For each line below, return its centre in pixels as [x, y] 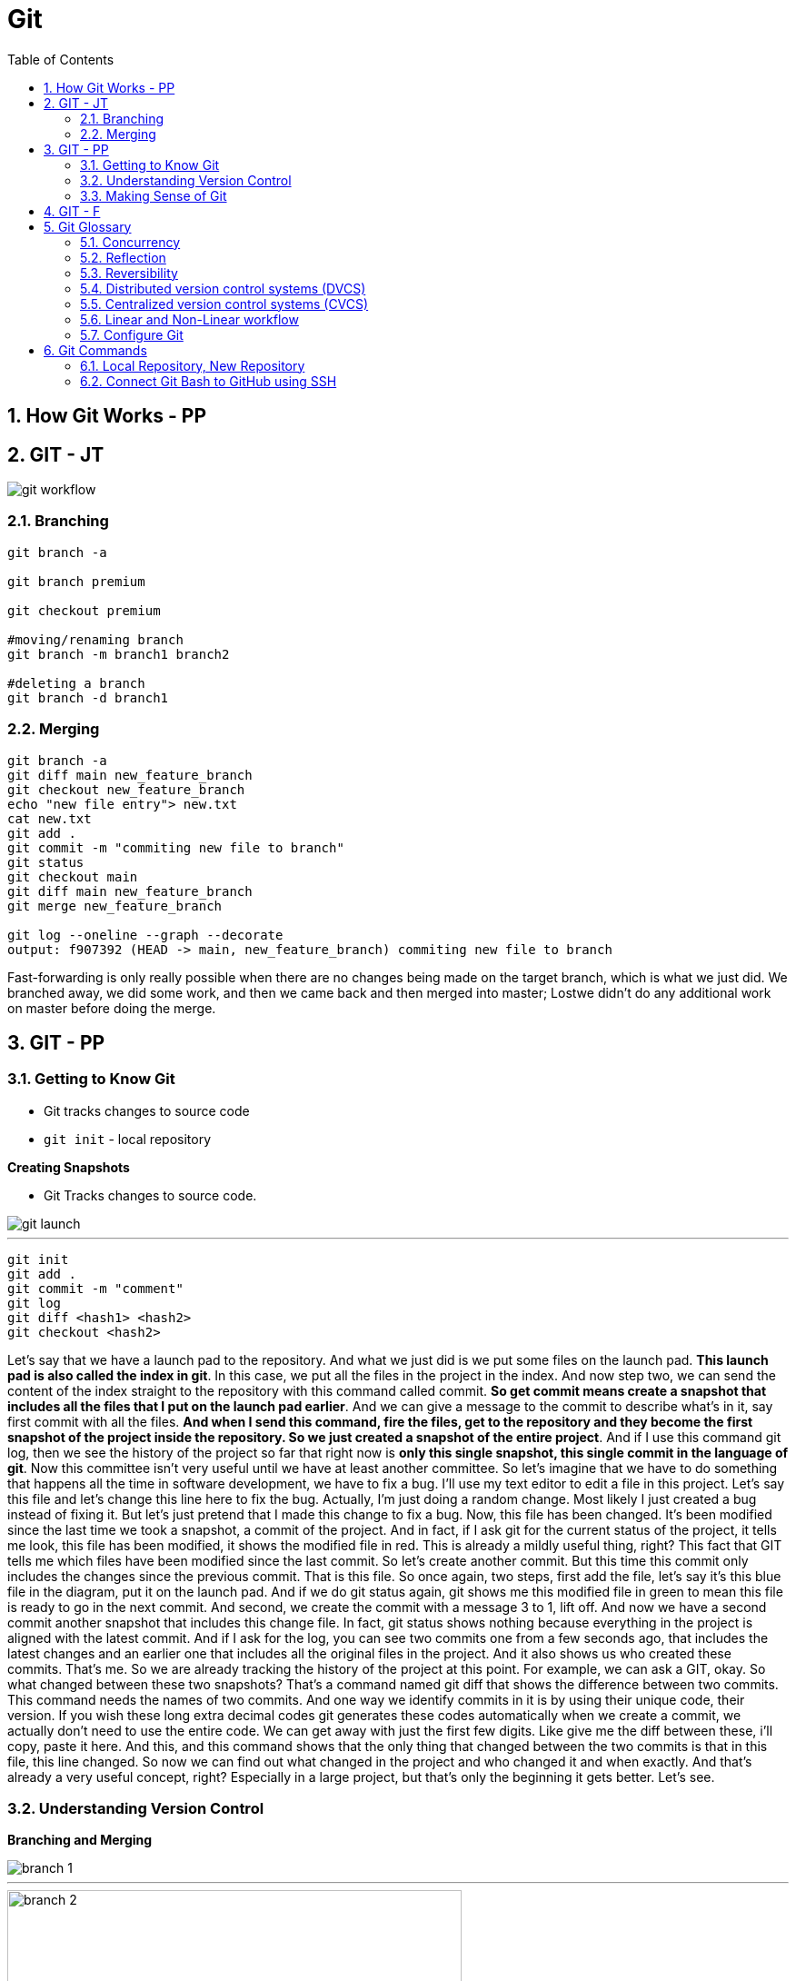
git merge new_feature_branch [115, 906]
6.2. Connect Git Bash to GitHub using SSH [209, 381]
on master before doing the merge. [112, 1008]
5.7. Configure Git [132, 334]
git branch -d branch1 [88, 697]
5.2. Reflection [123, 257]
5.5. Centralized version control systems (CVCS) [224, 304]
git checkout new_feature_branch [126, 789]
